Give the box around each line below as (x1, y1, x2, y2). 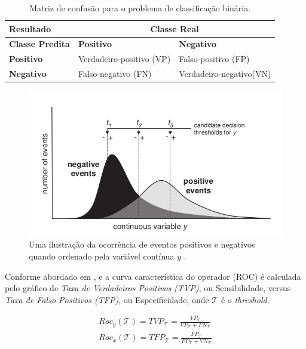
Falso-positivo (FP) (179, 52, 250, 65)
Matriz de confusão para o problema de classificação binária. (29, 2, 251, 14)
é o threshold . (221, 293, 270, 305)
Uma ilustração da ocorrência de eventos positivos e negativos (29, 238, 255, 251)
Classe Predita (9, 38, 70, 50)
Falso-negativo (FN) (78, 67, 152, 80)
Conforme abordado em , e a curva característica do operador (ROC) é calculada (5, 270, 301, 282)
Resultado (9, 22, 51, 35)
